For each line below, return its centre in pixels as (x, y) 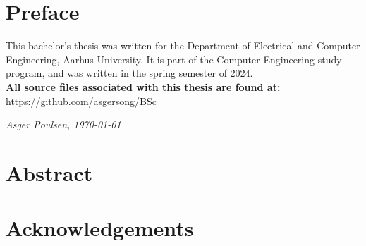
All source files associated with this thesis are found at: (143, 86)
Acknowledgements (100, 228)
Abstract (49, 172)
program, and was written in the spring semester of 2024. (129, 73)
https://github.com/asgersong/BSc (81, 100)
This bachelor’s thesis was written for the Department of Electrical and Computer (183, 45)
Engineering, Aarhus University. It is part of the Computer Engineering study (174, 59)
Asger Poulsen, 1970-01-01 (63, 124)
